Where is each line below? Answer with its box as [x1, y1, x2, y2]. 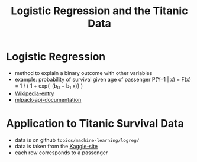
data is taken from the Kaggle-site [14, 142, 98, 150]
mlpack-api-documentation [14, 96, 82, 103]
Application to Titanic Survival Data [6, 116, 185, 130]
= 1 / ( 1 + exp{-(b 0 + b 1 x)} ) [14, 82, 83, 90]
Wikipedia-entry [14, 90, 54, 97]
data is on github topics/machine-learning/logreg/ [14, 136, 140, 143]
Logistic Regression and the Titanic [11, 4, 188, 18]
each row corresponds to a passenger [14, 149, 108, 156]
